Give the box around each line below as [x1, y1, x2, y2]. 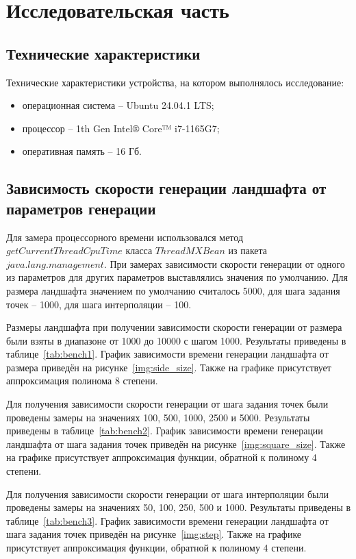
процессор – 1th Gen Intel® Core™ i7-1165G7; [22, 121, 220, 135]
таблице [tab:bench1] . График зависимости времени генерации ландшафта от [6, 347, 329, 361]
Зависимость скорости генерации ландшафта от [6, 177, 327, 199]
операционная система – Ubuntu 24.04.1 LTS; [22, 98, 214, 112]
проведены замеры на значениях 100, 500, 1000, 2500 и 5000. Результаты [6, 410, 310, 424]
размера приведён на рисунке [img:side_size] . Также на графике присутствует [6, 360, 331, 374]
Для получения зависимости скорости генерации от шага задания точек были [6, 397, 329, 411]
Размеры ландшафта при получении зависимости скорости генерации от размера [6, 320, 342, 334]
